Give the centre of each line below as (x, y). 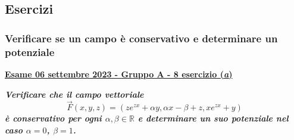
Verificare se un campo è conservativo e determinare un (141, 38)
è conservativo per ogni (53, 118)
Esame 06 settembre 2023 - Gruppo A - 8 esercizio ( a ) (119, 74)
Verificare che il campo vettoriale (74, 94)
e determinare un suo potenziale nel (213, 118)
